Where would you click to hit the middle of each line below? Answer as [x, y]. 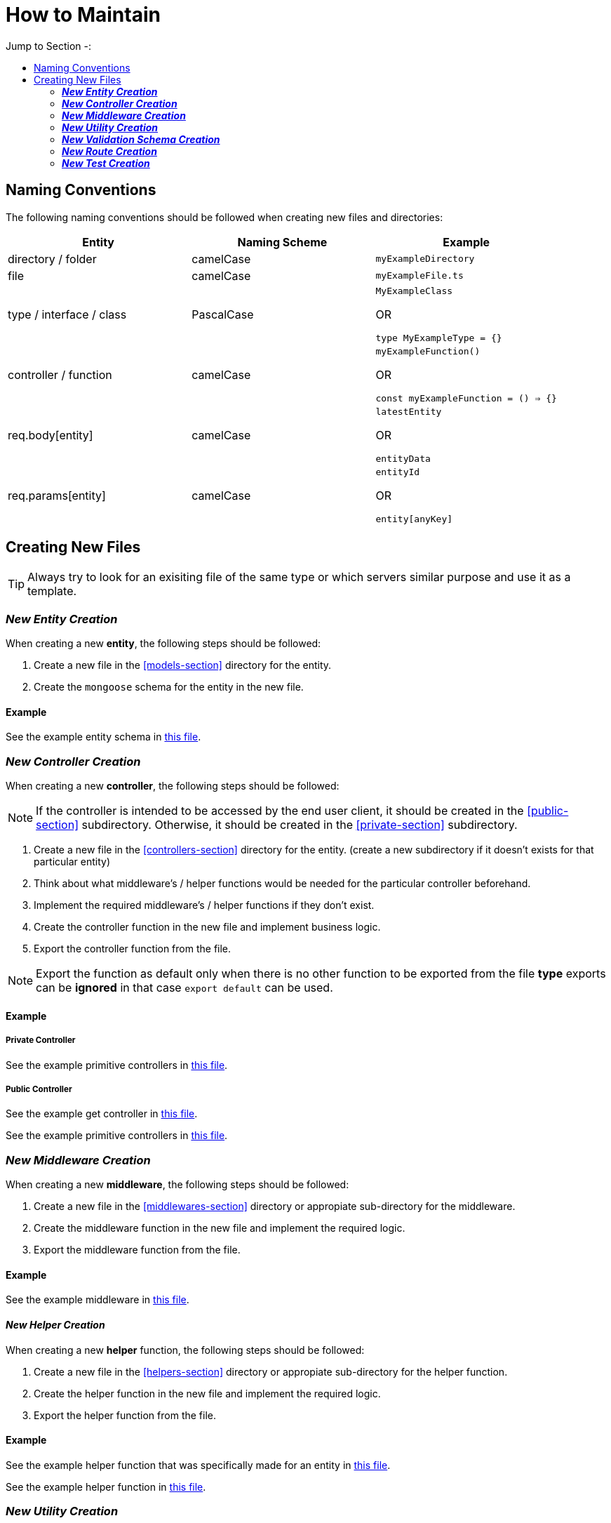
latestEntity [409, 411]
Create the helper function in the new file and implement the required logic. [207, 1393]
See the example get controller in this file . [102, 1114]
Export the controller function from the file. [133, 949]
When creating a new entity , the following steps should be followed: [163, 644]
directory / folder [52, 259]
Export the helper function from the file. [125, 1415]
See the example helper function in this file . [106, 1487]
